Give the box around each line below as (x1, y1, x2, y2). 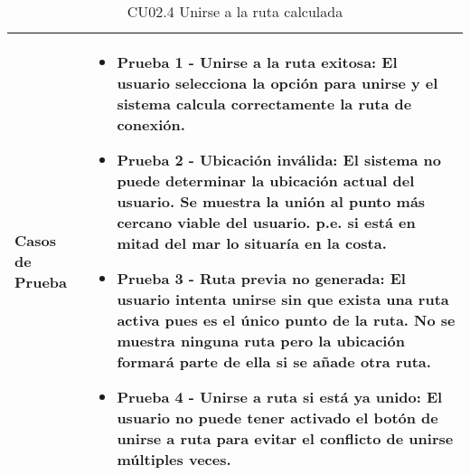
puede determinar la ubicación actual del (117, 170, 415, 191)
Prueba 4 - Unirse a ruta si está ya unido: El (117, 386, 443, 407)
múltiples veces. (117, 449, 231, 470)
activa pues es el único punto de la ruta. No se (117, 309, 456, 330)
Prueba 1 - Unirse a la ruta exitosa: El (117, 52, 398, 72)
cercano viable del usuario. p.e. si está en (117, 212, 416, 233)
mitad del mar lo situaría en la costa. (117, 233, 387, 253)
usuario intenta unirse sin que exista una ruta (117, 289, 449, 309)
